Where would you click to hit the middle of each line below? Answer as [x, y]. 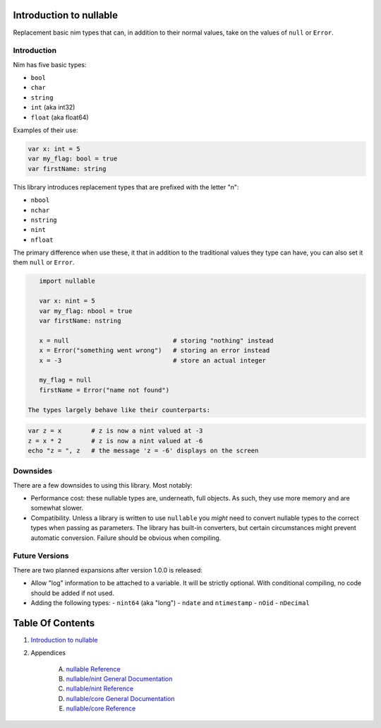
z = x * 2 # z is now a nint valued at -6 [115, 441]
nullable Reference [93, 669]
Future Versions [41, 556]
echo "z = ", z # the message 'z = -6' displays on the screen [143, 450]
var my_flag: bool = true [73, 159]
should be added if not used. [72, 593]
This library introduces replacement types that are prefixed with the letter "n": [126, 187]
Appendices [48, 653]
